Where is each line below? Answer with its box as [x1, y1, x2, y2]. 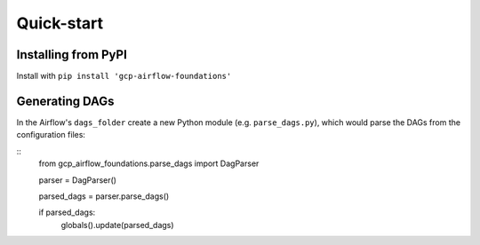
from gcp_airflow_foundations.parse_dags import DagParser [38, 158, 260, 169]
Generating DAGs [16, 93, 115, 108]
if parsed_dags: [38, 207, 96, 217]
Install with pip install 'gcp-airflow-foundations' [16, 71, 232, 82]
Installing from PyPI [16, 47, 128, 62]
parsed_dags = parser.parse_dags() [38, 191, 170, 202]
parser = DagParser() [38, 174, 117, 186]
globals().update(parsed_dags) [60, 219, 174, 230]
